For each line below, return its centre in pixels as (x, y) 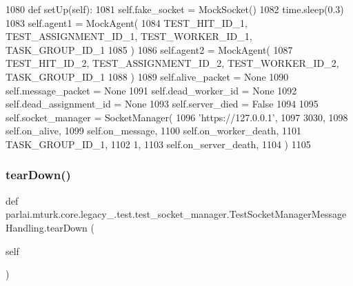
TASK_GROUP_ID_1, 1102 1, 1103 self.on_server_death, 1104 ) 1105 (158, 144)
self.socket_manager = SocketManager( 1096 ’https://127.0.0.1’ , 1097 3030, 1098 (177, 117)
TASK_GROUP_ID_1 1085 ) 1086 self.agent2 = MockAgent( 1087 (149, 49)
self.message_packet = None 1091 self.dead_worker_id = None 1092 (151, 90)
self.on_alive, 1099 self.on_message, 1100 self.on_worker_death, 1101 (154, 131)
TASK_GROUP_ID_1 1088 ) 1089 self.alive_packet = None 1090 (147, 76)
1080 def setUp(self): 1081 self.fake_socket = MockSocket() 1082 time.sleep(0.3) (175, 9)
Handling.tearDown (47, 227)
